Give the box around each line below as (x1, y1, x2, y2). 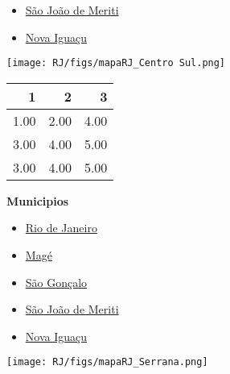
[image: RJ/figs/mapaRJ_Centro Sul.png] (6, 57, 226, 69)
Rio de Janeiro (25, 219, 97, 236)
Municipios (6, 192, 69, 209)
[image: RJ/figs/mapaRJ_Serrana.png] (6, 356, 208, 368)
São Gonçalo (25, 273, 88, 290)
